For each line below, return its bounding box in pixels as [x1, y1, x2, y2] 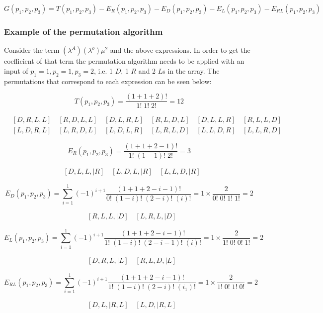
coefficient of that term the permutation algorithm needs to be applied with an [4, 56, 244, 66]
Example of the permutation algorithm [4, 25, 163, 37]
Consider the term [4, 45, 60, 55]
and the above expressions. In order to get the [110, 45, 250, 55]
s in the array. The [162, 65, 220, 76]
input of [4, 65, 28, 76]
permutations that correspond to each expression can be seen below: [4, 76, 212, 86]
